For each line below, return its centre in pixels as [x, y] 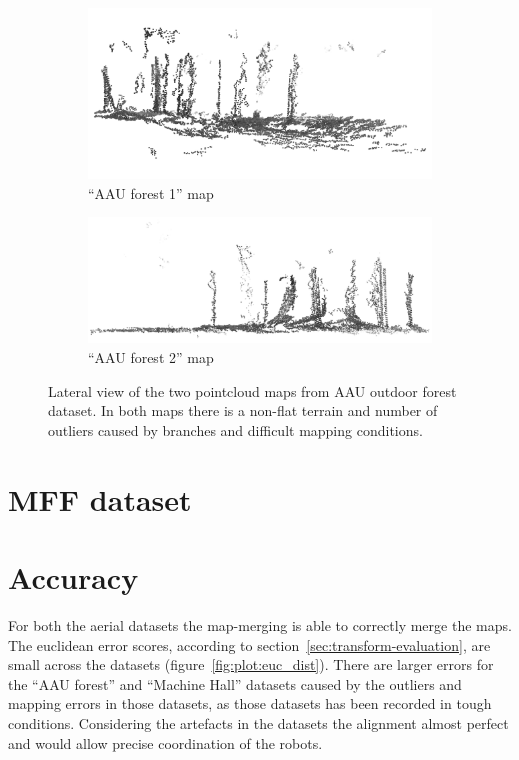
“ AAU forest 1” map [151, 192]
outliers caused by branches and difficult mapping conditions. [235, 429]
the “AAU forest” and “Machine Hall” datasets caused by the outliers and [235, 683]
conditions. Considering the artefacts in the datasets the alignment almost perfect [258, 722]
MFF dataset [100, 498]
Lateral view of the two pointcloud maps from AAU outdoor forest [252, 390]
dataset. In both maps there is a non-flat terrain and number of [243, 410]
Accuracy [73, 577]
